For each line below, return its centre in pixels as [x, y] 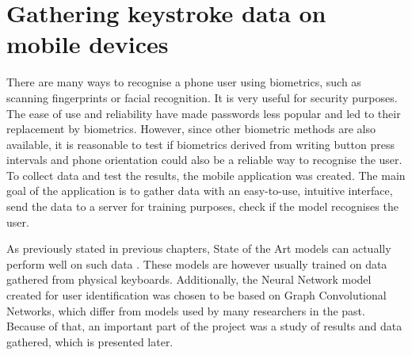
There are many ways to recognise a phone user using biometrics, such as [184, 82]
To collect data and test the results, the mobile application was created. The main [206, 175]
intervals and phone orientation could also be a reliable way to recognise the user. [204, 160]
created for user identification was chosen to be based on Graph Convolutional [196, 295]
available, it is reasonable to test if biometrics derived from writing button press [200, 144]
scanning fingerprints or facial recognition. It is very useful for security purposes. [202, 97]
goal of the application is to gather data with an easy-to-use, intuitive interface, [200, 191]
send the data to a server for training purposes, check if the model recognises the [202, 206]
